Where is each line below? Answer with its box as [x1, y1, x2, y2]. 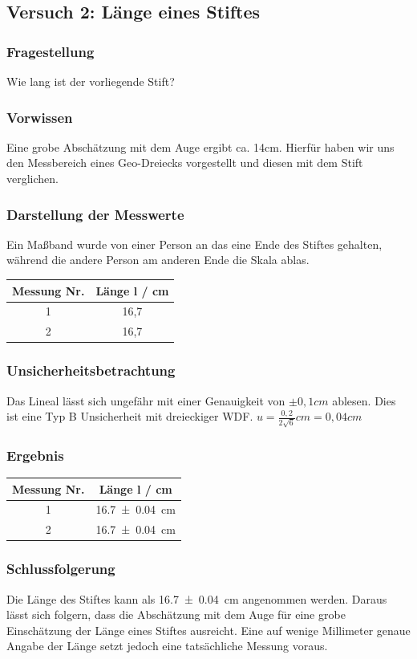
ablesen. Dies [332, 392, 396, 409]
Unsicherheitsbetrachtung [6, 360, 176, 380]
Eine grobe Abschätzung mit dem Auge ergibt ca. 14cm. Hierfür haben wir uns [6, 138, 395, 155]
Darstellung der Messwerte [6, 204, 184, 224]
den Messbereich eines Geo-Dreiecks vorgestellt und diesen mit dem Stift [6, 154, 363, 171]
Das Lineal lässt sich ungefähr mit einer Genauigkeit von [6, 392, 285, 409]
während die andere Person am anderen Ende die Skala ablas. [6, 251, 310, 268]
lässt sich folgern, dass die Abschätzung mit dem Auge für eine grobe [6, 606, 346, 623]
